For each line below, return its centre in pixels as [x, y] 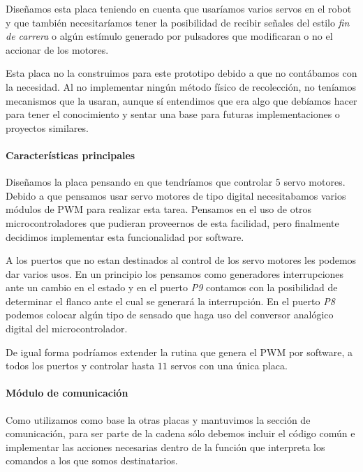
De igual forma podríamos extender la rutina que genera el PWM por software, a [179, 352]
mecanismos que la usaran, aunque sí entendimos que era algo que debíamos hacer [181, 100]
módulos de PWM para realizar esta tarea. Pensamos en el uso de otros [159, 209]
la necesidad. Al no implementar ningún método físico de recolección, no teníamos [181, 86]
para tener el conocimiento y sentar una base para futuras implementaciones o [173, 114]
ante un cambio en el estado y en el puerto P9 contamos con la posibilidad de [172, 287]
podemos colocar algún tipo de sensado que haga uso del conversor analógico [170, 315]
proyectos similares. [47, 127]
